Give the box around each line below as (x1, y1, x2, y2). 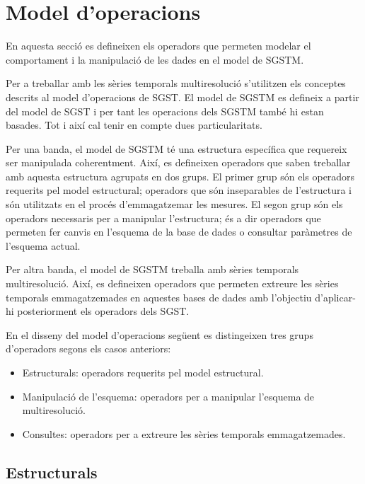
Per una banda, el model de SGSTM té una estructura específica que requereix (6, 141, 347, 156)
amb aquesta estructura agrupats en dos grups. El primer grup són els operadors (6, 168, 355, 183)
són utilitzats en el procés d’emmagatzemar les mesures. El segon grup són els (6, 197, 343, 212)
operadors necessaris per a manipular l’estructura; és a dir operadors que (6, 210, 321, 225)
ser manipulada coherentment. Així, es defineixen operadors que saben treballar (6, 155, 351, 170)
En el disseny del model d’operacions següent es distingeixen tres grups (6, 327, 313, 342)
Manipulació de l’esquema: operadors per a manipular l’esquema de (22, 388, 315, 403)
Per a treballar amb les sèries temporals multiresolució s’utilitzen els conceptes (6, 76, 346, 91)
